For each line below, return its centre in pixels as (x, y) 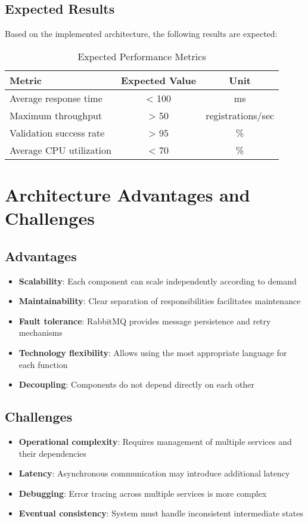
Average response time (56, 98)
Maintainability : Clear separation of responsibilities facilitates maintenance (160, 301)
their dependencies (53, 453)
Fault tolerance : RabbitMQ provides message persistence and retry (145, 321)
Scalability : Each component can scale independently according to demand (158, 281)
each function (43, 364)
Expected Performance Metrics (142, 56)
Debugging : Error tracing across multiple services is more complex (143, 493)
